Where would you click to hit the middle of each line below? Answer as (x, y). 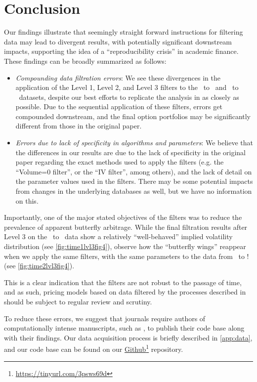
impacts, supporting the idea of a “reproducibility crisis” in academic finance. (121, 51)
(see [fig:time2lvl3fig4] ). (39, 266)
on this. (27, 200)
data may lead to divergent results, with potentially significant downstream (118, 41)
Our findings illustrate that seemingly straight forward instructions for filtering (124, 32)
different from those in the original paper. (79, 126)
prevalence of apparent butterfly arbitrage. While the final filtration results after (126, 227)
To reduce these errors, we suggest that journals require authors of (105, 318)
